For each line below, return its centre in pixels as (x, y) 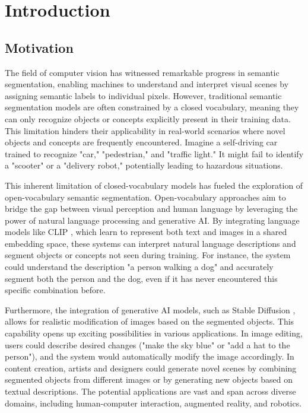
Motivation (39, 47)
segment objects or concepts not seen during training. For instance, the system (148, 255)
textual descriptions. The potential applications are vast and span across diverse (150, 391)
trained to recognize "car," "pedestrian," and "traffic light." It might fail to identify (154, 153)
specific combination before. (55, 290)
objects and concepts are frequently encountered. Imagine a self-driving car (141, 142)
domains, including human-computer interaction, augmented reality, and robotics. (153, 403)
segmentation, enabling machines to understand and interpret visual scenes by (147, 84)
